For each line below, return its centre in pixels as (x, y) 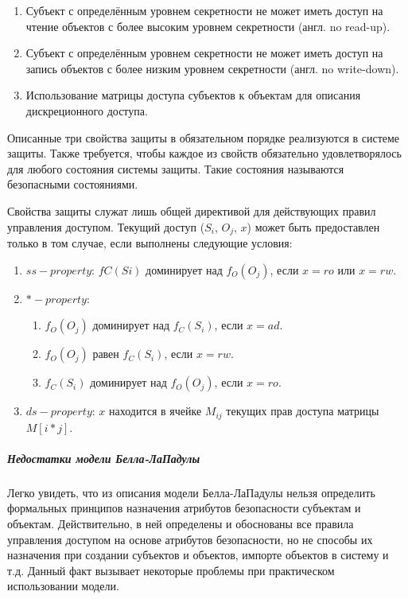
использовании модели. (63, 586)
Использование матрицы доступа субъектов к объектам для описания (193, 95)
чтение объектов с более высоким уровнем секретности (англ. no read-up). (208, 26)
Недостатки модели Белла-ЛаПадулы (104, 458)
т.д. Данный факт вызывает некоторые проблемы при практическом (171, 570)
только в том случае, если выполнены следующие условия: (150, 242)
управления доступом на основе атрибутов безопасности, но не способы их (190, 539)
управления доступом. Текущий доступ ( (106, 226)
